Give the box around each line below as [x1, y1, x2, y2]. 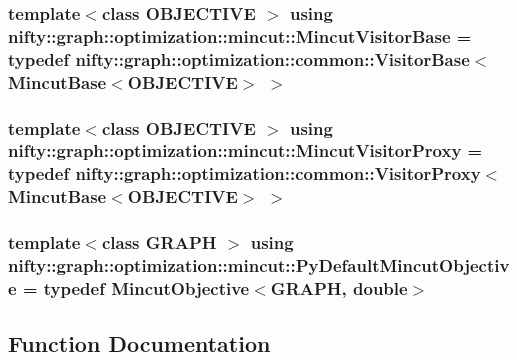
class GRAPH [101, 230, 217, 255]
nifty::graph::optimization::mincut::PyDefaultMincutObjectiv [8, 253, 510, 278]
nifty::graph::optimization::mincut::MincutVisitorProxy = [8, 138, 483, 163]
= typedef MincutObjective [22, 275, 250, 300]
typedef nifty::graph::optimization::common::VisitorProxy [8, 161, 481, 186]
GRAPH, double [270, 275, 408, 300]
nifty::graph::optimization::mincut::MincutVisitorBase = [8, 23, 472, 48]
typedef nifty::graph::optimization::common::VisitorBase [8, 46, 470, 71]
